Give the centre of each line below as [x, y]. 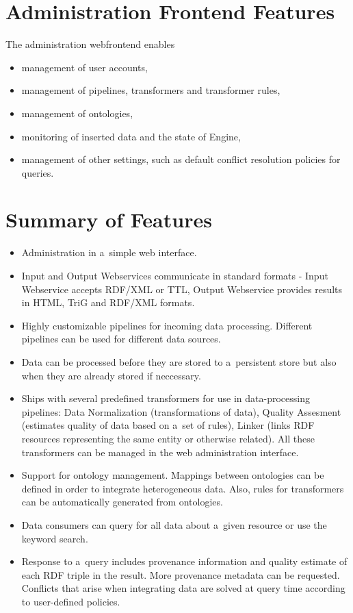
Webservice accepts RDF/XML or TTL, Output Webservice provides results [182, 289]
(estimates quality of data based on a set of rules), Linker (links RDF [168, 425]
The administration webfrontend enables [90, 44]
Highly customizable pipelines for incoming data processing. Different [167, 325]
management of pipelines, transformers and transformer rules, [151, 90]
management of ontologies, [77, 113]
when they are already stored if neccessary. [111, 375]
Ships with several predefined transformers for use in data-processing [166, 398]
